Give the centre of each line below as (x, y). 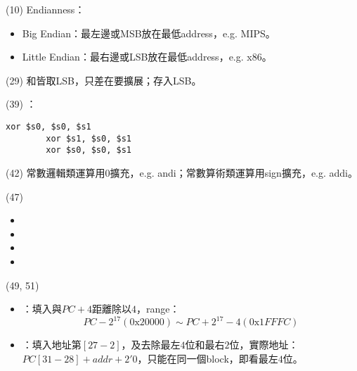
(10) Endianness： (45, 9)
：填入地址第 (52, 345)
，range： (158, 309)
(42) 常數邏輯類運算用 (56, 172)
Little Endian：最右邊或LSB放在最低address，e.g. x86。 (147, 57)
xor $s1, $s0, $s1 (89, 138)
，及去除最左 (151, 345)
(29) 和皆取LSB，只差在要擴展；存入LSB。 (104, 80)
